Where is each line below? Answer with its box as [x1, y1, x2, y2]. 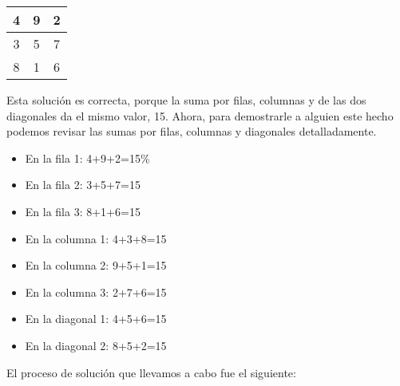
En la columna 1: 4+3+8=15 [25, 230, 167, 246]
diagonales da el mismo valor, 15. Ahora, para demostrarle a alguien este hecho [6, 107, 394, 124]
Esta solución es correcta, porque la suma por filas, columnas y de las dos [6, 92, 366, 108]
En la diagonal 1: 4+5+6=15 [25, 310, 167, 327]
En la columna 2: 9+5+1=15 [25, 257, 167, 274]
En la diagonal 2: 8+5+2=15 [25, 337, 167, 353]
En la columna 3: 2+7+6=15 [25, 283, 167, 300]
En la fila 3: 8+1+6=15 [25, 203, 141, 219]
